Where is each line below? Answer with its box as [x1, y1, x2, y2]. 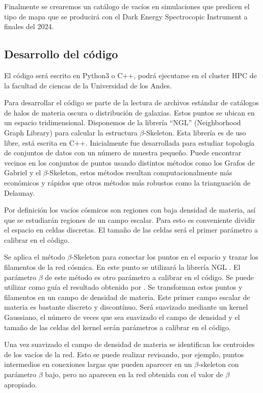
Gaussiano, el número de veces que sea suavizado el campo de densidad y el [4, 312, 240, 322]
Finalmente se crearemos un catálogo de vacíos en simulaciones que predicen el [4, 1, 250, 11]
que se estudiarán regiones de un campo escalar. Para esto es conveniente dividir [4, 214, 255, 225]
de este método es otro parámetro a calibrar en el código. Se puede [45, 271, 254, 282]
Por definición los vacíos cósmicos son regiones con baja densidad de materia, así [4, 204, 256, 215]
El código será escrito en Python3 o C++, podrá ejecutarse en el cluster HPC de [4, 70, 257, 80]
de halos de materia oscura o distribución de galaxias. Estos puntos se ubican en [4, 107, 255, 118]
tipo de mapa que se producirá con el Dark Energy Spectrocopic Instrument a [4, 11, 248, 21]
